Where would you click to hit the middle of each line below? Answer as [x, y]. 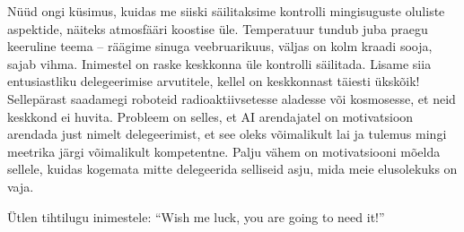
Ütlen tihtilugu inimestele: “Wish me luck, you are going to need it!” [196, 216]
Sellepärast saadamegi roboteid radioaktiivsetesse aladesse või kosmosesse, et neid [232, 98]
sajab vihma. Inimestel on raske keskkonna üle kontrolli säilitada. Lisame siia [219, 63]
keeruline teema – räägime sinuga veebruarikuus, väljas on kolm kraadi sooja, [220, 46]
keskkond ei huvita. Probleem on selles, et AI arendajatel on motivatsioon [210, 116]
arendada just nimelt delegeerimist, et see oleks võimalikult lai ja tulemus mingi [227, 134]
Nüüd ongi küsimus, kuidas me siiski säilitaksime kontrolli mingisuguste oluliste [226, 11]
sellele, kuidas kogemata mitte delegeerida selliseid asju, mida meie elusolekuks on [232, 169]
